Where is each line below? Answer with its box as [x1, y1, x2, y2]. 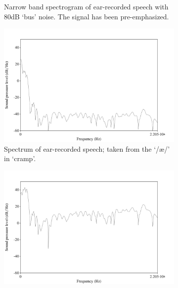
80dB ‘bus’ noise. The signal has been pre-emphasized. [4, 11, 169, 21]
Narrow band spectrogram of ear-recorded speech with [4, 1, 169, 11]
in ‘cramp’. [4, 153, 36, 164]
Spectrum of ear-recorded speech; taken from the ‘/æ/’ [4, 143, 170, 154]
